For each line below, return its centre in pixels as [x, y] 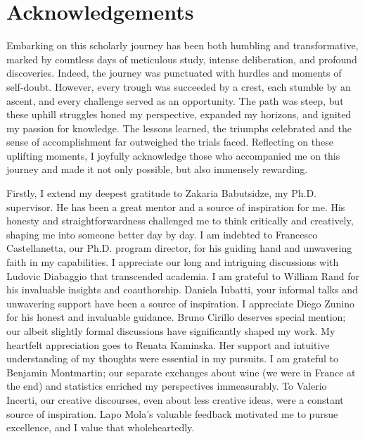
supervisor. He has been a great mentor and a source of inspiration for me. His [176, 206]
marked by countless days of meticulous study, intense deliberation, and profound [182, 59]
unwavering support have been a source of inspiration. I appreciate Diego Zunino [180, 303]
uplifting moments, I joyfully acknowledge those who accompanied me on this [173, 155]
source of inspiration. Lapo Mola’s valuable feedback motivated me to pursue [172, 413]
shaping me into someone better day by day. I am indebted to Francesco [162, 234]
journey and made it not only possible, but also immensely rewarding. [157, 169]
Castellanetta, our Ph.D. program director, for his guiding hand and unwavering [179, 248]
